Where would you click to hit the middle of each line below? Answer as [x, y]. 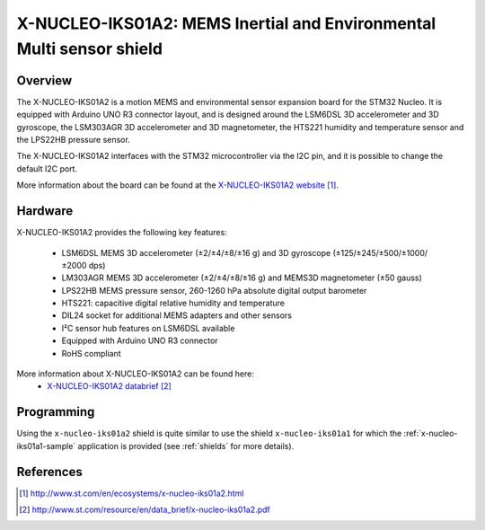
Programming [56, 412]
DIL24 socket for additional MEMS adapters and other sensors [176, 315]
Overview [44, 80]
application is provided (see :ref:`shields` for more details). [186, 446]
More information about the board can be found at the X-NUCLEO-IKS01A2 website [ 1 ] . [177, 185]
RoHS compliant [91, 353]
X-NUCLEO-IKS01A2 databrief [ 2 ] [110, 386]
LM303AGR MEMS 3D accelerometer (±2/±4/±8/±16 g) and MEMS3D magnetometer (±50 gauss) [242, 278]
